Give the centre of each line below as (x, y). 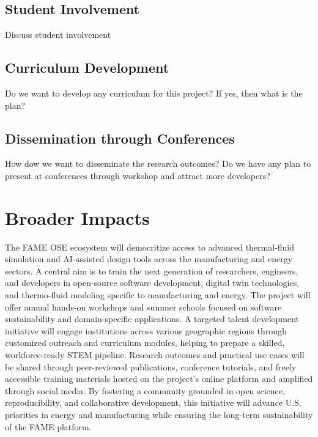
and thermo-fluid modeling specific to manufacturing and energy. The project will (158, 295)
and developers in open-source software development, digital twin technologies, (152, 283)
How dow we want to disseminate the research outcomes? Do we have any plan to (158, 163)
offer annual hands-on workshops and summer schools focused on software (143, 307)
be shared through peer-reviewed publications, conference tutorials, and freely (151, 366)
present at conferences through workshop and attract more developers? (138, 175)
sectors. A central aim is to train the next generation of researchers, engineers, (152, 270)
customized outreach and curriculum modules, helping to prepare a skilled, (145, 343)
